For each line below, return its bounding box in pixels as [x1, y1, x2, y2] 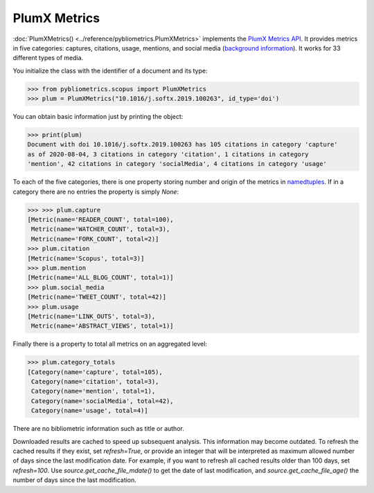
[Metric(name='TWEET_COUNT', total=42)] [27, 293, 166, 301]
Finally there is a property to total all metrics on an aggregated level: [12, 339, 208, 348]
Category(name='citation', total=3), [31, 378, 159, 386]
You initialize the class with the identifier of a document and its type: [12, 66, 208, 75]
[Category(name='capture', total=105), [27, 368, 163, 376]
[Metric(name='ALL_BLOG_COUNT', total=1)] [27, 274, 174, 281]
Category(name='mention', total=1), [31, 387, 156, 396]
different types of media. [12, 54, 84, 62]
